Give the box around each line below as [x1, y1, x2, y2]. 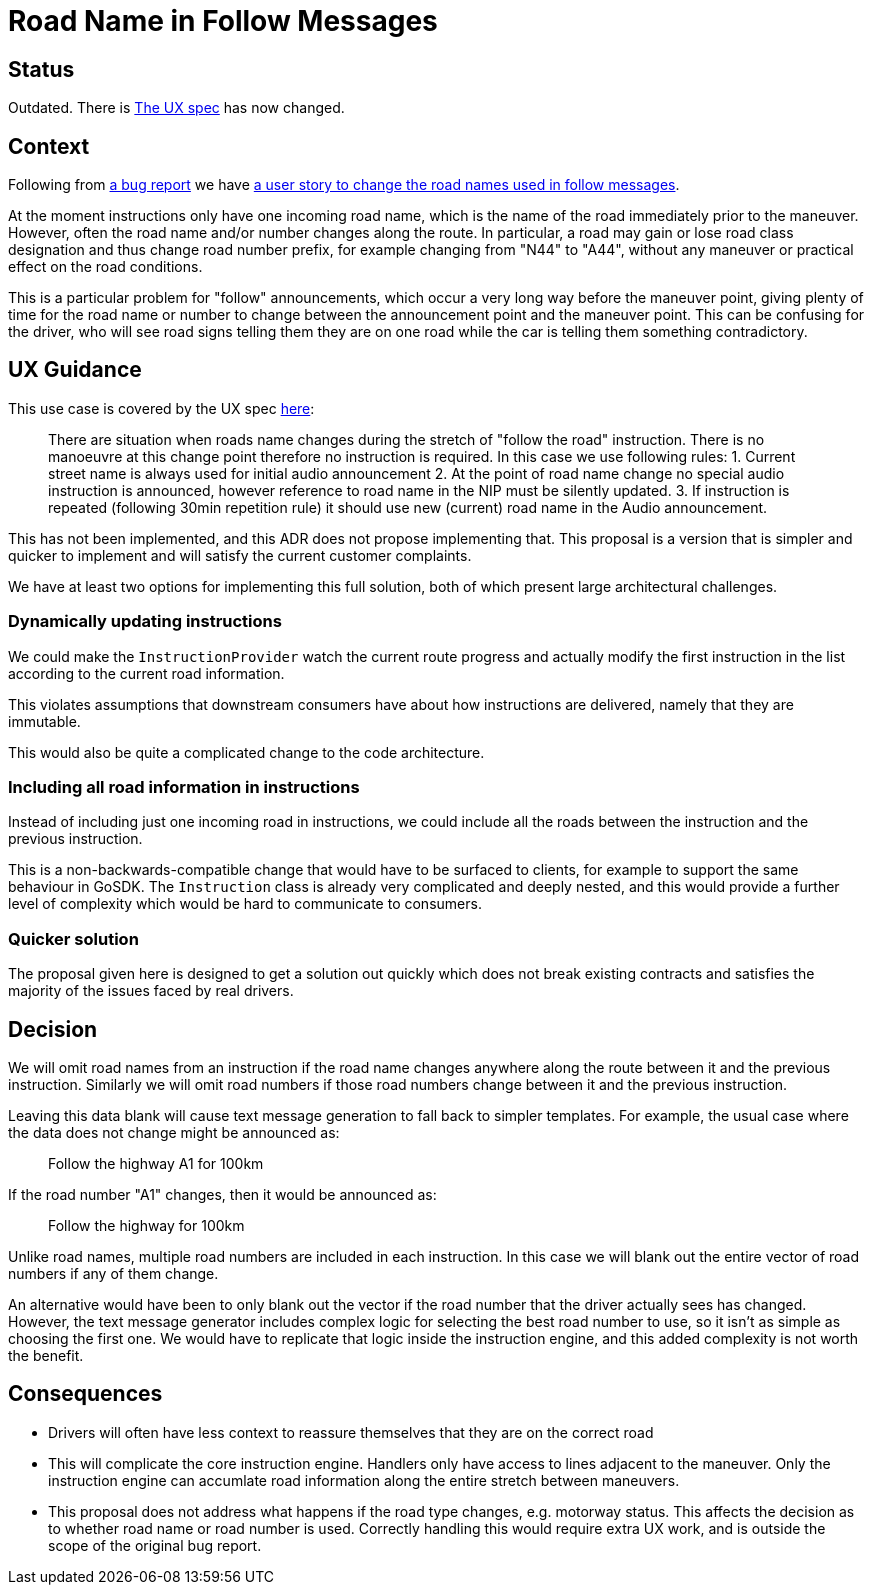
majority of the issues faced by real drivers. [8, 982, 294, 1000]
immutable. [8, 712, 81, 730]
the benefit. [8, 1346, 84, 1364]
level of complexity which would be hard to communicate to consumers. [8, 895, 482, 913]
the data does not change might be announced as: [8, 1123, 340, 1141]
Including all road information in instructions [8, 776, 360, 797]
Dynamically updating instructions [8, 611, 282, 632]
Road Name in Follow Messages [8, 4, 438, 38]
